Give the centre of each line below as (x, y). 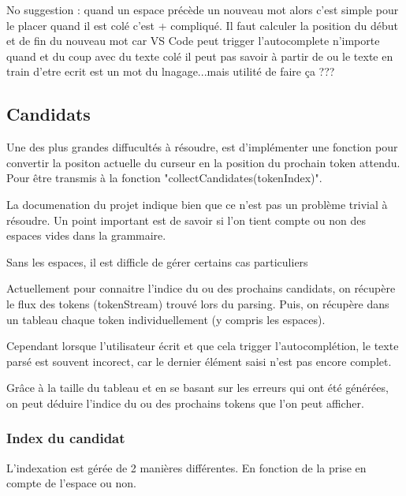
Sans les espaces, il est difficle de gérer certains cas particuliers (157, 261)
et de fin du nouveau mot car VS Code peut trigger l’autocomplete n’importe (193, 41)
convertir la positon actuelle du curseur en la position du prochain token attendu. (203, 162)
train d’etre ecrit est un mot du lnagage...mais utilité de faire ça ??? (171, 71)
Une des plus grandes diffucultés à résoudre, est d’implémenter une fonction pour (202, 147)
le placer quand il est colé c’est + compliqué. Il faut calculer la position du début (202, 25)
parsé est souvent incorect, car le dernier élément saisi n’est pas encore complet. (199, 361)
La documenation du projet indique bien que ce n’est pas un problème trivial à (197, 204)
